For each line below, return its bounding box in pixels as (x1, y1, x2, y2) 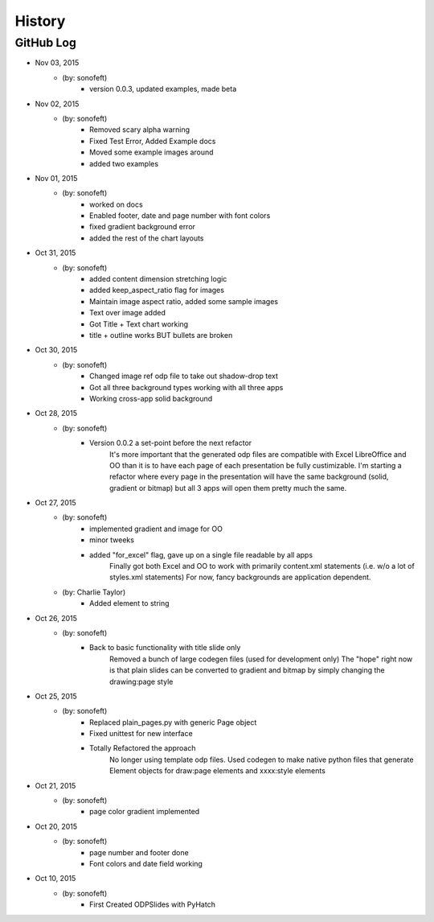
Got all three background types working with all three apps (89, 382, 284, 392)
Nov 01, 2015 (35, 173, 78, 183)
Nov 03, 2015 (35, 58, 80, 68)
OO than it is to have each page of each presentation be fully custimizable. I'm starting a (109, 460, 402, 470)
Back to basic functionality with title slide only (89, 643, 241, 652)
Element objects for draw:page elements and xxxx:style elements (109, 766, 325, 776)
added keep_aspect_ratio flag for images (89, 286, 225, 295)
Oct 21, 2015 (35, 780, 76, 790)
